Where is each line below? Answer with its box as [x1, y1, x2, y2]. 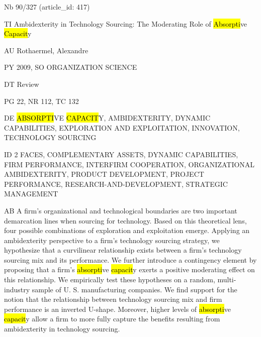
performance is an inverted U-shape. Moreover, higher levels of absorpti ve [4, 303, 231, 314]
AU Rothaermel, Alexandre [4, 45, 89, 55]
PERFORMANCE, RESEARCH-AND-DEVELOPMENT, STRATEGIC [4, 178, 228, 189]
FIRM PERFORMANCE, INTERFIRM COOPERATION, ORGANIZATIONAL [4, 159, 255, 169]
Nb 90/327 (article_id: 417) [4, 2, 90, 12]
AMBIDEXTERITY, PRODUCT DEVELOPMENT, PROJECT [4, 169, 204, 179]
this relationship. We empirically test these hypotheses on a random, [4, 274, 215, 285]
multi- [217, 274, 236, 285]
